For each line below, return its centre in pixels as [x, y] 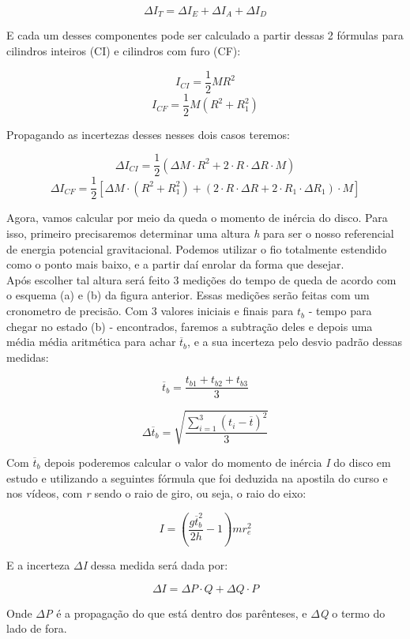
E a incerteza [38, 565]
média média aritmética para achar [91, 342]
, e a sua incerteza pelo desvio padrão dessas [295, 342]
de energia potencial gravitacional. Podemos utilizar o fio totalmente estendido [197, 248]
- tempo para [340, 311]
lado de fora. [37, 628]
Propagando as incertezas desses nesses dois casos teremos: [148, 134]
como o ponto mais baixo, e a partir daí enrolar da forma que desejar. [175, 264]
